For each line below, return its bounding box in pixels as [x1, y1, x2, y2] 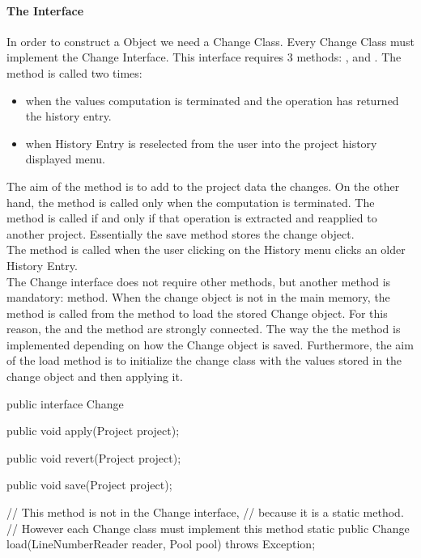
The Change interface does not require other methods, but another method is [6, 273, 391, 290]
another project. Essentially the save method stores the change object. [6, 225, 355, 242]
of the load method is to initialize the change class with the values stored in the [6, 352, 402, 369]
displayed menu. [25, 150, 105, 167]
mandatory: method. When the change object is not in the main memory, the [6, 289, 390, 306]
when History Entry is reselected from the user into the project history [25, 134, 377, 151]
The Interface [6, 2, 84, 19]
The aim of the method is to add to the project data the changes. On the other [6, 177, 400, 194]
